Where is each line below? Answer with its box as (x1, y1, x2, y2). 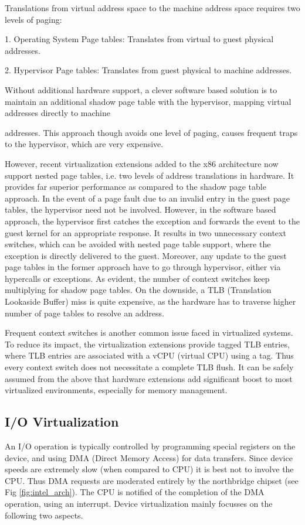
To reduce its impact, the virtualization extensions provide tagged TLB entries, (5, 337, 290, 350)
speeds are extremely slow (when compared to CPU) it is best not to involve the (5, 463, 294, 475)
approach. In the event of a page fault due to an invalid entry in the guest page (5, 192, 290, 204)
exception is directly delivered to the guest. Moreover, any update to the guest (5, 249, 287, 261)
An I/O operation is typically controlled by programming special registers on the (5, 440, 296, 452)
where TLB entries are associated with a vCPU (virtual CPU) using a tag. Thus (5, 349, 294, 362)
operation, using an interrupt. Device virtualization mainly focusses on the (5, 497, 273, 509)
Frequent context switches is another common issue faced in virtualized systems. (5, 326, 293, 339)
